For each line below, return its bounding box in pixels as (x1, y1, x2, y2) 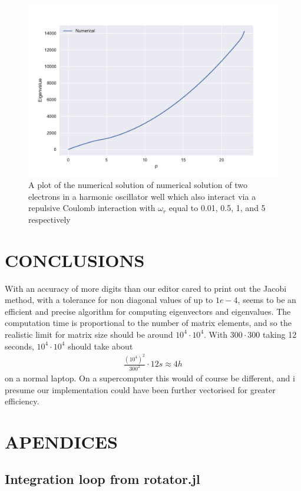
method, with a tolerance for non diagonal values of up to (5, 294, 213, 306)
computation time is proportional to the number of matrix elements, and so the (5, 317, 292, 329)
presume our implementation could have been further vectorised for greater (5, 383, 276, 396)
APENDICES (5, 429, 118, 453)
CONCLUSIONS (5, 248, 145, 272)
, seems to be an (237, 294, 296, 306)
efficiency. (5, 395, 39, 407)
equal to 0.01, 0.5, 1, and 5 (168, 202, 266, 214)
